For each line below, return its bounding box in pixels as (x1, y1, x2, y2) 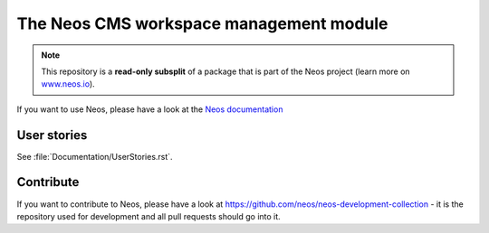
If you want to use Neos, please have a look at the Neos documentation (16, 104, 283, 115)
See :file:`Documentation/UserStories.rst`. (16, 151, 173, 162)
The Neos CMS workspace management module (16, 14, 388, 33)
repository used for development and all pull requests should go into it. (16, 210, 281, 221)
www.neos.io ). (41, 79, 95, 89)
